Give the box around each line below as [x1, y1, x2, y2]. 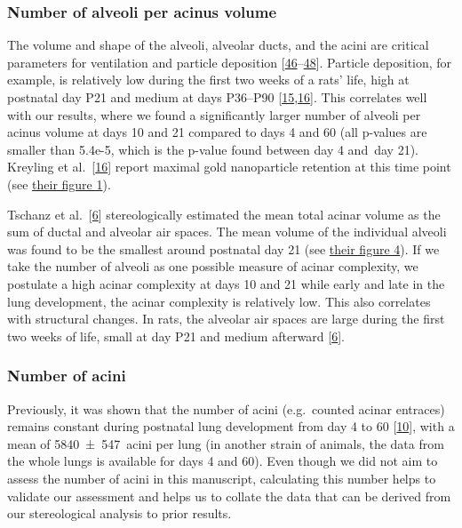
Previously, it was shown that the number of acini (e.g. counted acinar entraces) [7, 399, 445, 418]
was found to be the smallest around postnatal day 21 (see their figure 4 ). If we [7, 239, 440, 258]
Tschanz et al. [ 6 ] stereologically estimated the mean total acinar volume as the [7, 204, 441, 223]
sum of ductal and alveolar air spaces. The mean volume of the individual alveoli [7, 222, 447, 241]
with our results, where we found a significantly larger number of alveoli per [7, 105, 421, 124]
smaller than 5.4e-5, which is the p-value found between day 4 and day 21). [7, 140, 418, 158]
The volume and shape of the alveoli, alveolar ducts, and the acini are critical [7, 36, 429, 54]
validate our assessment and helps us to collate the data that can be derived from [7, 486, 451, 505]
